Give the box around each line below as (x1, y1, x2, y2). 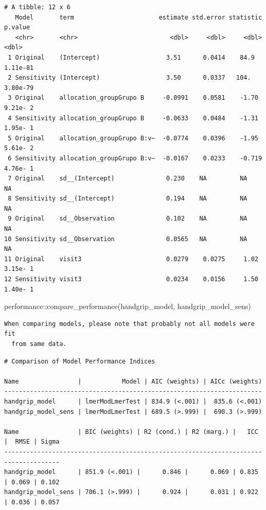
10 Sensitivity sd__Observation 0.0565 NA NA (4, 235, 247, 243)
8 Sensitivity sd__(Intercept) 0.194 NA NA (8, 195, 247, 203)
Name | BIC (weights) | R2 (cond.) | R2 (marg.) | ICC (4, 428, 258, 435)
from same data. (11, 340, 67, 348)
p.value (4, 24, 30, 31)
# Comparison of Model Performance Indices (4, 357, 155, 365)
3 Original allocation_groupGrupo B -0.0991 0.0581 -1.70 (8, 94, 258, 102)
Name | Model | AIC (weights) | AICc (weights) (4, 377, 262, 385)
